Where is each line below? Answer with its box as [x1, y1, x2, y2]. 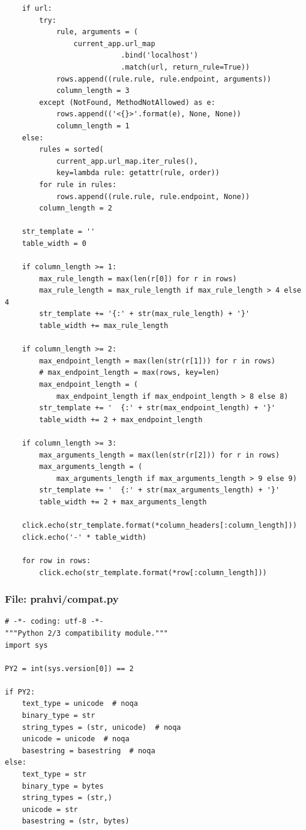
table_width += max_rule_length [39, 321, 169, 330]
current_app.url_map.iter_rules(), [56, 157, 199, 166]
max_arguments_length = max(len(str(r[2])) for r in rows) [39, 450, 280, 459]
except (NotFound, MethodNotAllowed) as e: [39, 98, 215, 107]
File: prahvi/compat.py [5, 591, 119, 606]
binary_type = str [22, 711, 95, 720]
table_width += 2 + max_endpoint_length [39, 415, 203, 424]
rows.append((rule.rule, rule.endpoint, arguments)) [56, 74, 271, 83]
